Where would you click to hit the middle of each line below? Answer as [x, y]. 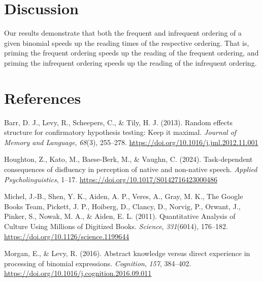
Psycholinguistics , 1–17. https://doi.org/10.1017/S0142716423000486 [111, 179]
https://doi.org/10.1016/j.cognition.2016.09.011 [78, 273]
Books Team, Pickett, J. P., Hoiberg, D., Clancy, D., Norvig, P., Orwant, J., [122, 206]
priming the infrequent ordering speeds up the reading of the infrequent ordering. [130, 62]
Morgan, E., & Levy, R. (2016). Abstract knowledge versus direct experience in [127, 253]
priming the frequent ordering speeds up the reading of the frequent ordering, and [131, 53]
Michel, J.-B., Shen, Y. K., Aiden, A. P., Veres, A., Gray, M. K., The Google [124, 196]
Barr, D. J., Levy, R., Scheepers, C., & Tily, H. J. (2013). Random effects [119, 122]
